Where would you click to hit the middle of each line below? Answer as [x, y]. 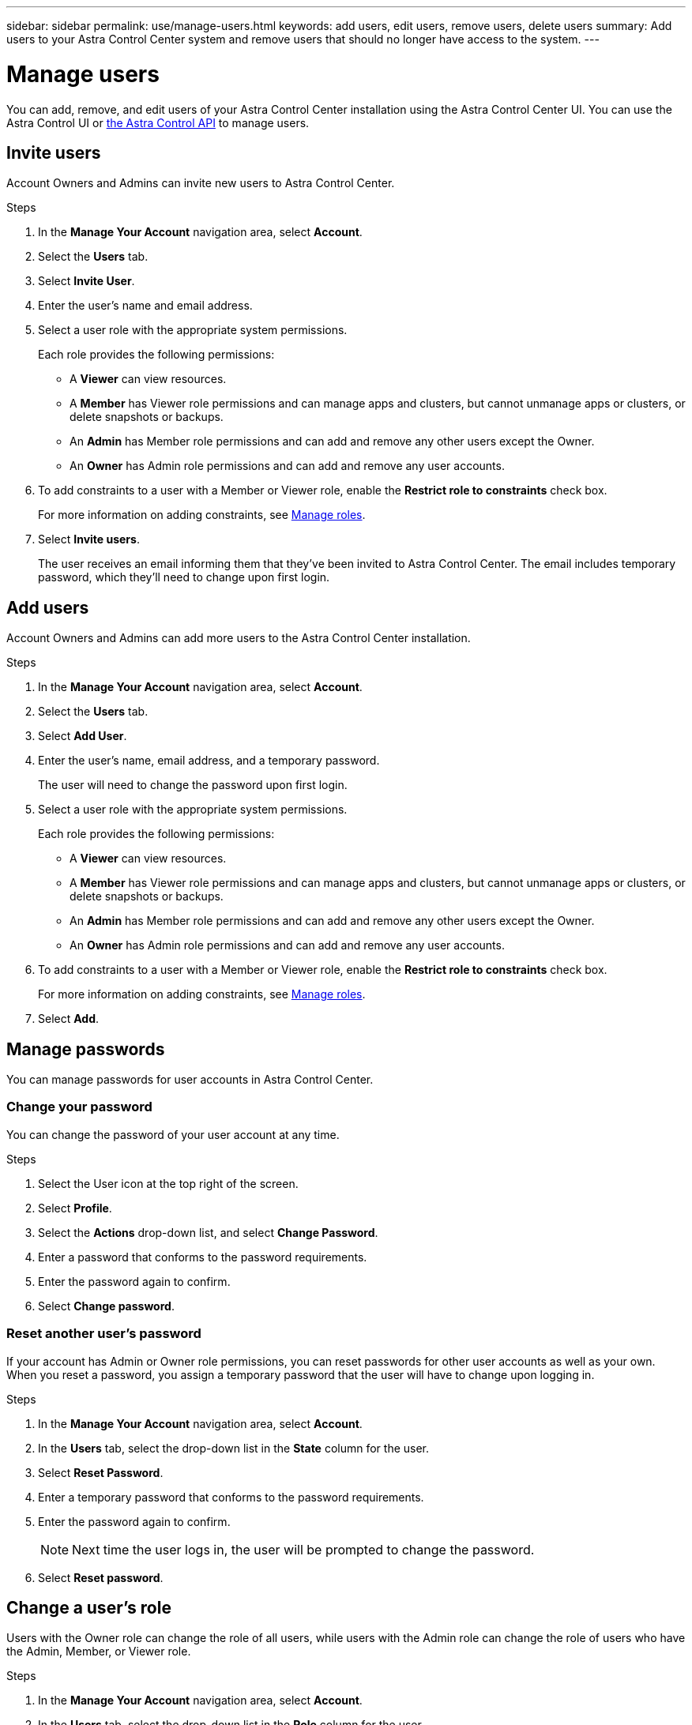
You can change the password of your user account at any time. [173, 1134]
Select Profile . [75, 1208]
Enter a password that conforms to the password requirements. [203, 1257]
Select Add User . [83, 736]
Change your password [79, 1107]
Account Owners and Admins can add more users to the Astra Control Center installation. [239, 638]
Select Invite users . [89, 539]
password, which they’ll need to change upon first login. [184, 577]
